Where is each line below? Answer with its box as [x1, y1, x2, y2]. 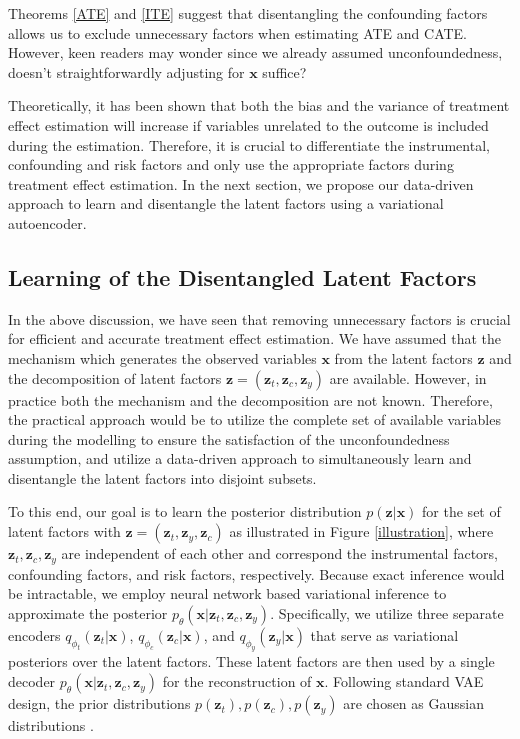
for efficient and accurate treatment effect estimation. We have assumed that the [8, 328, 501, 349]
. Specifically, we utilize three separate [270, 602, 504, 623]
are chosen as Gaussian [343, 693, 484, 714]
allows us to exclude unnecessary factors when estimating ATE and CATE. [8, 22, 468, 43]
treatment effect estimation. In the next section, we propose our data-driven [8, 173, 474, 194]
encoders [8, 624, 61, 645]
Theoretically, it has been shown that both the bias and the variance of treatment [8, 95, 510, 116]
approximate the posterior [8, 602, 168, 623]
